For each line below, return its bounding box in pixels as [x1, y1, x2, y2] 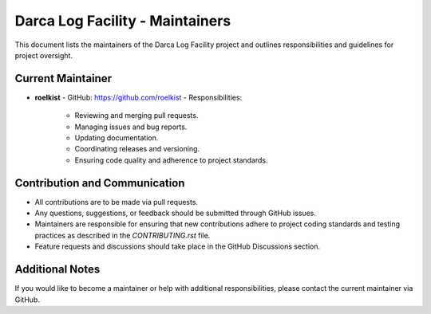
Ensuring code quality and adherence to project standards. [74, 155, 268, 165]
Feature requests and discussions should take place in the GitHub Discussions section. [34, 241, 321, 251]
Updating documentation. [74, 133, 159, 143]
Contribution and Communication [14, 176, 185, 190]
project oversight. [14, 50, 73, 60]
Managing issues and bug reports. [74, 122, 188, 131]
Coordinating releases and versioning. [74, 144, 200, 154]
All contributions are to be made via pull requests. [34, 197, 199, 206]
